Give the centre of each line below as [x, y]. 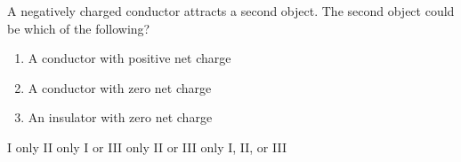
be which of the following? [79, 28]
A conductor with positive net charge [129, 58]
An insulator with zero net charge [120, 117]
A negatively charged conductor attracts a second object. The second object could [231, 11]
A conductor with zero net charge [120, 87]
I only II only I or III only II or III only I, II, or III [147, 147]
